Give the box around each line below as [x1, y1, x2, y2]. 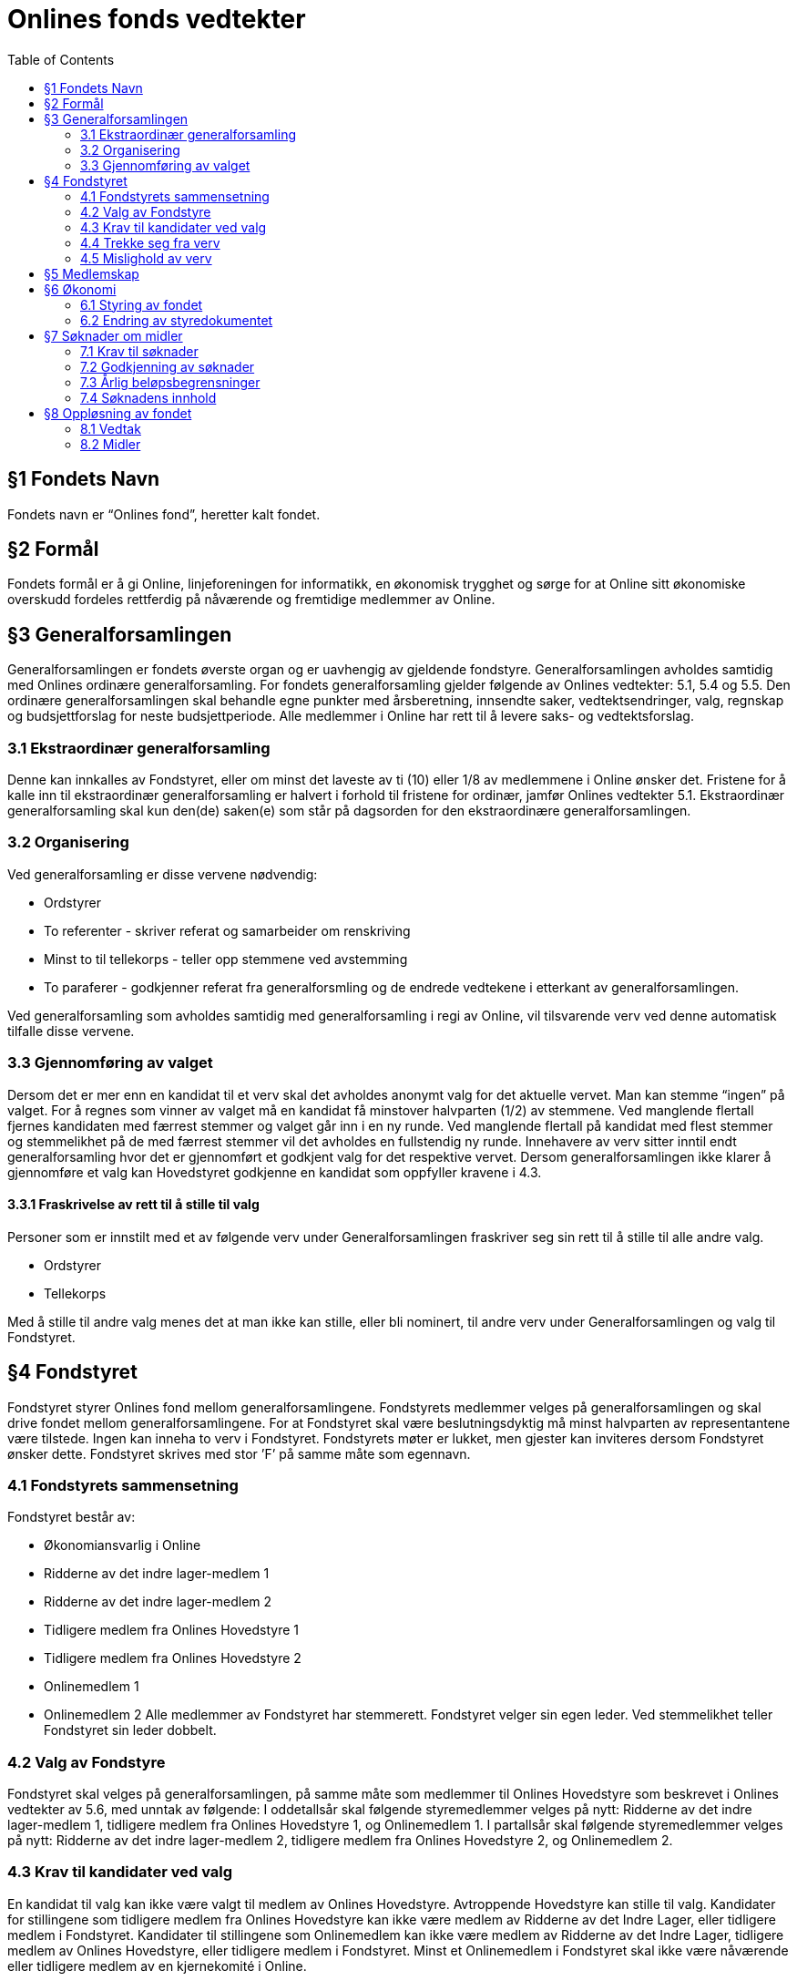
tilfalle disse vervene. [7, 1022, 135, 1039]
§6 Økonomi [44, 281, 117, 297]
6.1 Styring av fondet [80, 296, 203, 313]
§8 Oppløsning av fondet [44, 405, 192, 421]
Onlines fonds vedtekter [7, 4, 306, 35]
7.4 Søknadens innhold [80, 389, 217, 405]
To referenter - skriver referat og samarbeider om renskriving [44, 922, 411, 939]
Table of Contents [7, 51, 115, 67]
